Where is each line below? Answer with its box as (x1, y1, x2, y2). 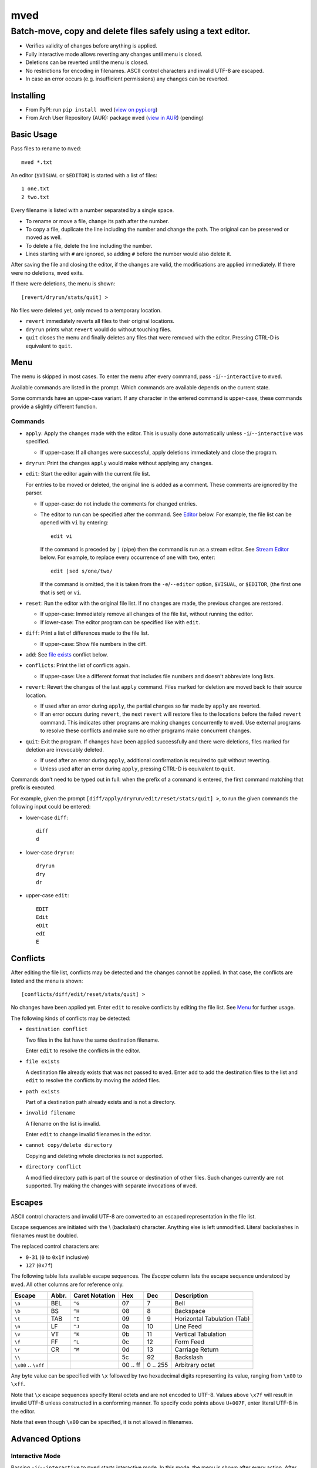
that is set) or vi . (40, 589, 82, 596)
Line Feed (174, 1322, 202, 1331)
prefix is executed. (11, 784, 56, 791)
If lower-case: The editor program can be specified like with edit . (40, 618, 201, 625)
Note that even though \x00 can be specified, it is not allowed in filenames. (11, 1419, 194, 1426)
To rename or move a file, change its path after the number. (25, 217, 170, 224)
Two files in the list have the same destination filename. (25, 1036, 160, 1043)
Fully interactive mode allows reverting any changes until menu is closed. (25, 50, 203, 58)
